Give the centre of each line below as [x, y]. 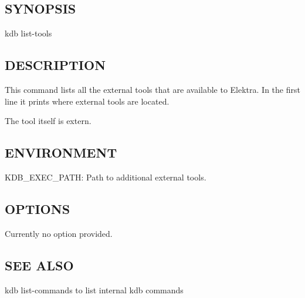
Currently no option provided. [59, 233]
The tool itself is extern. [48, 121]
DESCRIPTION [55, 65]
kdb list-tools [28, 33]
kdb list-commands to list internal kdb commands [94, 289]
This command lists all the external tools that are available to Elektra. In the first [152, 89]
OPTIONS [38, 208]
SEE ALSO [39, 265]
